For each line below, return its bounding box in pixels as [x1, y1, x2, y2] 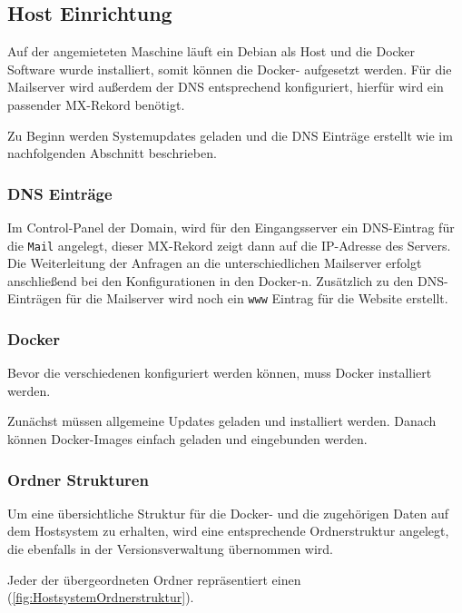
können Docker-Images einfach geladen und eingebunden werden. [7, 430, 368, 449]
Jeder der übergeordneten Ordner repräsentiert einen [7, 569, 301, 588]
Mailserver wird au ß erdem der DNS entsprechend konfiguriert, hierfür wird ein [7, 77, 444, 96]
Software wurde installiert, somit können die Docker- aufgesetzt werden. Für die [7, 59, 452, 78]
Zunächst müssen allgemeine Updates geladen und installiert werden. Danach [7, 411, 437, 430]
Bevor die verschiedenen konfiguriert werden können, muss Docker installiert [7, 363, 432, 382]
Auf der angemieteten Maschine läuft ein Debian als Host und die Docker [7, 42, 416, 61]
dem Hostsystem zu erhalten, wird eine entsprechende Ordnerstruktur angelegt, [7, 521, 449, 540]
